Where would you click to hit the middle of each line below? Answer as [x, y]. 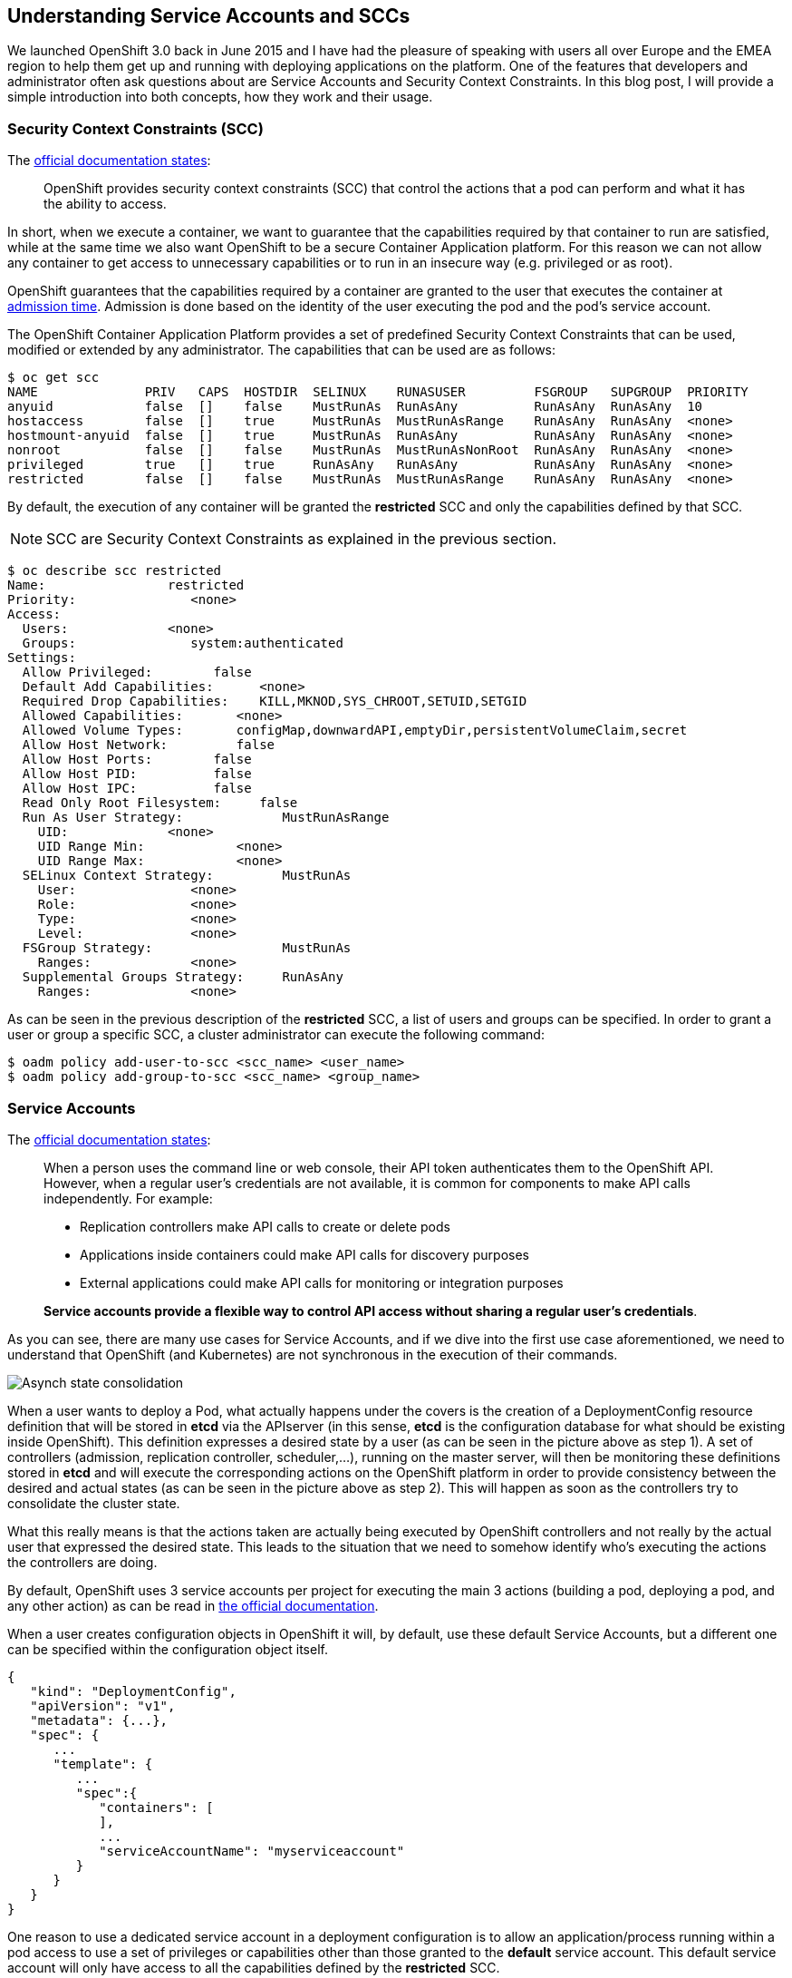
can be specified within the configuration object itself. [168, 1649]
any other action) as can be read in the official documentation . [193, 1605]
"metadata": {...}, [99, 1720]
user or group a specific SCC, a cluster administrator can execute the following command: [276, 1035]
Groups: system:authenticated [183, 643]
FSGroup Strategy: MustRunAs [187, 948]
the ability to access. [105, 204]
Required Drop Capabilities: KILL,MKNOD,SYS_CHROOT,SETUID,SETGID [275, 702]
